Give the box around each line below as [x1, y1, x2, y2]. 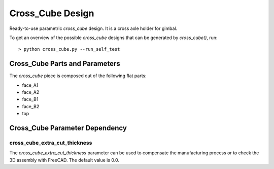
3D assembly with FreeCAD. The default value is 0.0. [9, 157, 119, 163]
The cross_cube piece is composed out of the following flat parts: [9, 73, 147, 79]
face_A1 [22, 82, 39, 88]
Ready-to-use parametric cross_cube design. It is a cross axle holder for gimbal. [9, 25, 178, 31]
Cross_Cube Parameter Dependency [9, 124, 127, 132]
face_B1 [22, 96, 39, 103]
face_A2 [22, 89, 40, 95]
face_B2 [22, 103, 40, 109]
